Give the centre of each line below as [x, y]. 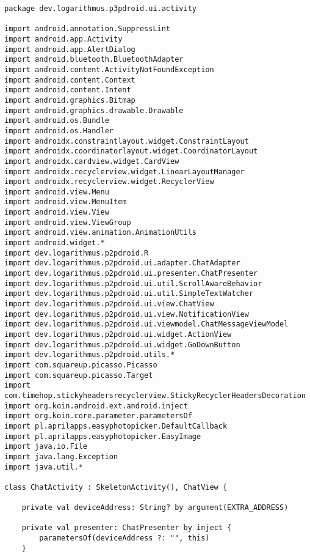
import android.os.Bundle [57, 121]
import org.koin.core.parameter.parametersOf [98, 416]
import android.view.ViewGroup [68, 222]
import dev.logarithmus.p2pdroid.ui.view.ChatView [109, 304]
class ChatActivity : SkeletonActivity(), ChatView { [116, 487]
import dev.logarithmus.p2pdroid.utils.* [90, 355]
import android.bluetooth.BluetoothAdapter [94, 60]
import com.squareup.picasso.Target [79, 375]
